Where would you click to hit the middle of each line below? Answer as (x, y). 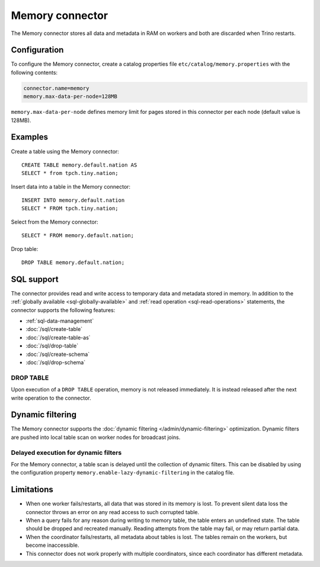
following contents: (34, 72)
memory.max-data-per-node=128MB (71, 97)
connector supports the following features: (63, 310)
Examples (30, 137)
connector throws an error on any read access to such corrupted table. (113, 512)
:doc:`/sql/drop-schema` (56, 362)
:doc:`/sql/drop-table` (52, 346)
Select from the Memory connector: (55, 222)
